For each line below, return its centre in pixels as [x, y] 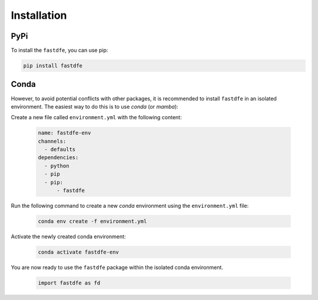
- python [57, 166]
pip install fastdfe [53, 66]
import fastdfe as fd [69, 283]
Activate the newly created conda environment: [68, 237]
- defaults [60, 149]
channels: [52, 141]
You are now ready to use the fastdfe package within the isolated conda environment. [117, 267]
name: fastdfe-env [64, 133]
